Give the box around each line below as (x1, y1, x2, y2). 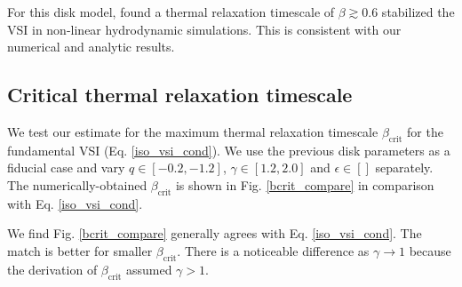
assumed (125, 259, 172, 278)
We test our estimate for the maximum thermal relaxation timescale (7, 122, 378, 140)
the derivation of (7, 259, 98, 278)
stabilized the (381, 3, 455, 20)
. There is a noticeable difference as (177, 241, 370, 259)
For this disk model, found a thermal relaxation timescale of (7, 3, 335, 20)
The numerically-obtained (7, 175, 147, 194)
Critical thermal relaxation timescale (7, 81, 353, 108)
